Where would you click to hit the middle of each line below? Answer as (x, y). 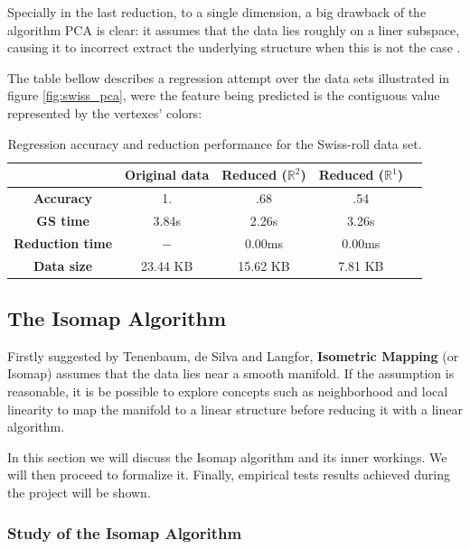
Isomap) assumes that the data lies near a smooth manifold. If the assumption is (231, 373)
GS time (63, 220)
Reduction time (63, 242)
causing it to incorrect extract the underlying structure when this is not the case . (234, 47)
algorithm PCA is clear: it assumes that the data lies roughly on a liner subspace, (234, 29)
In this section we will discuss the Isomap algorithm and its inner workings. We (227, 456)
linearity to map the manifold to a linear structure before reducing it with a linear (235, 409)
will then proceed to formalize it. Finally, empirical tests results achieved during (229, 475)
